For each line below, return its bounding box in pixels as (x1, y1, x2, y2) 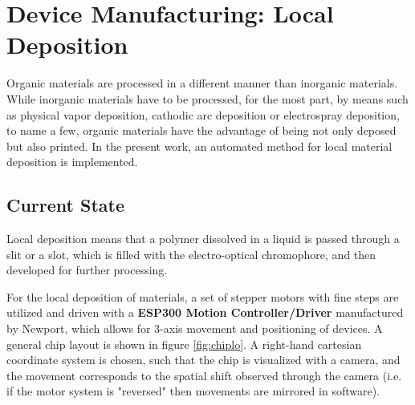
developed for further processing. (6, 261, 168, 278)
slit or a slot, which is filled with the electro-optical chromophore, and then (6, 245, 376, 262)
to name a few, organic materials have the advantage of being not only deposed (6, 122, 397, 139)
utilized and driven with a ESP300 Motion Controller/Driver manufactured (6, 304, 404, 321)
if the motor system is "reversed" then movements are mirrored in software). (6, 383, 380, 399)
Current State (6, 192, 125, 217)
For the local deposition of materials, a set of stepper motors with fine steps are (6, 288, 399, 305)
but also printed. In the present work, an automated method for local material (6, 137, 393, 154)
